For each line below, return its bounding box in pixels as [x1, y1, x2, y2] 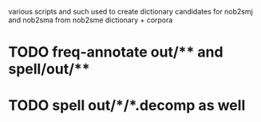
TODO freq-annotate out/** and [8, 43, 223, 61]
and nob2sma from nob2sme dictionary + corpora [8, 15, 173, 25]
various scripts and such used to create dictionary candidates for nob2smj [8, 7, 253, 16]
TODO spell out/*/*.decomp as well [8, 96, 246, 115]
